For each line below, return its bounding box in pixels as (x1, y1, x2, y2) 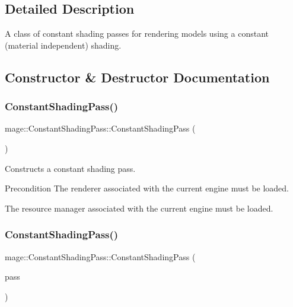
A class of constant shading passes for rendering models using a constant (5, 27, 269, 40)
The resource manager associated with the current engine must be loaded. (5, 202, 273, 214)
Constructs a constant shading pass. (5, 162, 136, 174)
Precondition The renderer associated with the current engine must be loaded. (5, 182, 289, 194)
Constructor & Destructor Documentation (5, 68, 270, 86)
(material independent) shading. (5, 39, 122, 51)
